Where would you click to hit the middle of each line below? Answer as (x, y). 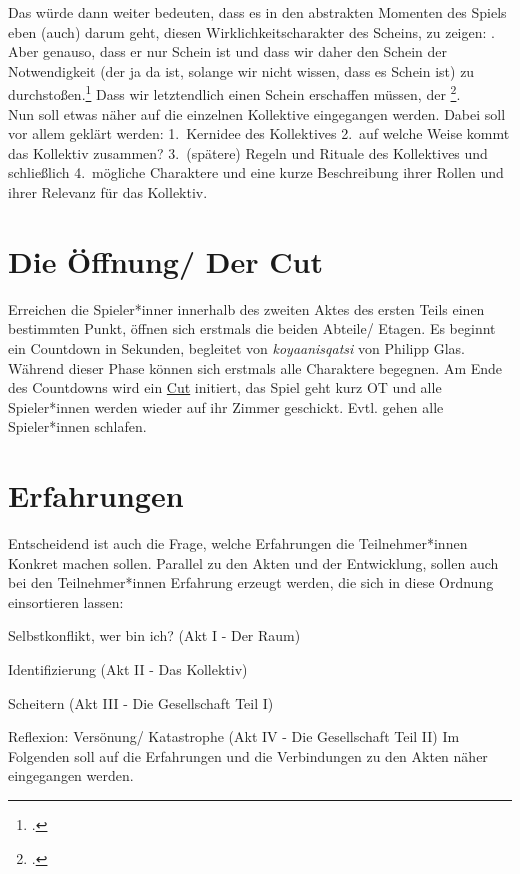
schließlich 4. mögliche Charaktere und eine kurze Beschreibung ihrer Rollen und (256, 172)
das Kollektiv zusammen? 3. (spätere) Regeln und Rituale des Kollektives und (248, 152)
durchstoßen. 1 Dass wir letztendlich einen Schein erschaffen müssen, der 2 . (234, 93)
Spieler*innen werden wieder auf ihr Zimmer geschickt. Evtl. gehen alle (226, 406)
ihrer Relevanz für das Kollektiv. (108, 192)
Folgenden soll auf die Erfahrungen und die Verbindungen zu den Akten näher (248, 755)
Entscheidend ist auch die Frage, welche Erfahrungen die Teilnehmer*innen (238, 543)
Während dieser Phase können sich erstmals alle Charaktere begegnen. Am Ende (255, 367)
